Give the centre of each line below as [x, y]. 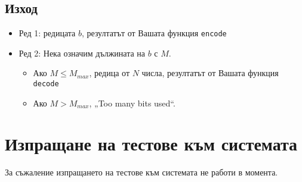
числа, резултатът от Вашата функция [210, 73]
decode [46, 84]
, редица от [110, 73]
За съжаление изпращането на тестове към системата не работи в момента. [141, 172]
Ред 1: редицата [47, 33]
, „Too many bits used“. [132, 103]
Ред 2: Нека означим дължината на [82, 53]
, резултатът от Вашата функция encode [154, 33]
